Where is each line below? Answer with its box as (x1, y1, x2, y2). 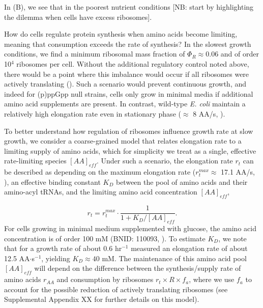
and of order (220, 48, 259, 59)
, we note (218, 233, 247, 243)
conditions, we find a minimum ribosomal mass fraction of (4, 48, 185, 59)
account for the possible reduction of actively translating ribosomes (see (4, 284, 228, 294)
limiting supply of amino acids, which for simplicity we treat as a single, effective (4, 145, 256, 156)
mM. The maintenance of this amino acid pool (102, 253, 247, 263)
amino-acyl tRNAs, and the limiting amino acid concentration (4, 186, 197, 197)
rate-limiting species (4, 155, 67, 166)
